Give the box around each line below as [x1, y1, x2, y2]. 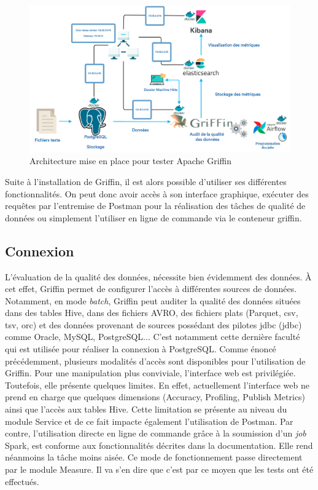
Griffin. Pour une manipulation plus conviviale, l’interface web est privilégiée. [5, 366, 296, 379]
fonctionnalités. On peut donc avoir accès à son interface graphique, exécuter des [5, 187, 309, 200]
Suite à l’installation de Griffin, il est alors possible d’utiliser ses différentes [5, 175, 287, 188]
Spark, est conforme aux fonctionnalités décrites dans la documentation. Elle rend [5, 438, 313, 451]
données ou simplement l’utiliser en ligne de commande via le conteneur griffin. [5, 211, 302, 224]
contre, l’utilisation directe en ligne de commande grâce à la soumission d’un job [5, 427, 306, 440]
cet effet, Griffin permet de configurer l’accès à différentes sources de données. [5, 282, 297, 295]
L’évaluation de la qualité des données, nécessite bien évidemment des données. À [5, 270, 312, 283]
